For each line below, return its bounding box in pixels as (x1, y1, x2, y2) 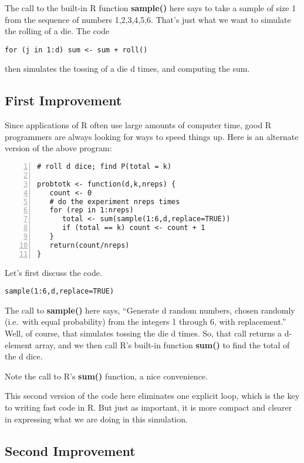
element (5, 338, 33, 351)
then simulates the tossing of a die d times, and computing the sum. (5, 62, 250, 75)
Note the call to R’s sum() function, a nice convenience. (5, 369, 208, 382)
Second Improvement (5, 441, 136, 459)
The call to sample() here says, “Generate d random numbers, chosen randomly (5, 304, 295, 316)
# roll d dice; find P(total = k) (37, 162, 172, 171)
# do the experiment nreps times (49, 197, 180, 206)
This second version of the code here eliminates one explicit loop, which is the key (5, 389, 300, 402)
